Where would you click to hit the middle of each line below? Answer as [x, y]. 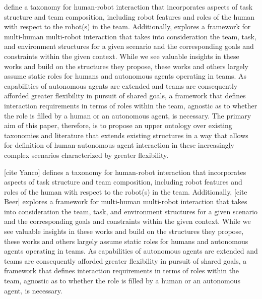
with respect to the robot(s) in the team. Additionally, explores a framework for [127, 26]
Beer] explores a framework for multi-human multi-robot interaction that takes [126, 201]
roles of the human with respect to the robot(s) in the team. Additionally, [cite [126, 191]
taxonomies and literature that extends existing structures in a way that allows [126, 135]
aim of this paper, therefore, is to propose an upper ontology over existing [118, 125]
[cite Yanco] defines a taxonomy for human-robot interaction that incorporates [125, 172]
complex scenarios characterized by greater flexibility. [86, 155]
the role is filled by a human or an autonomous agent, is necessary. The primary [128, 115]
